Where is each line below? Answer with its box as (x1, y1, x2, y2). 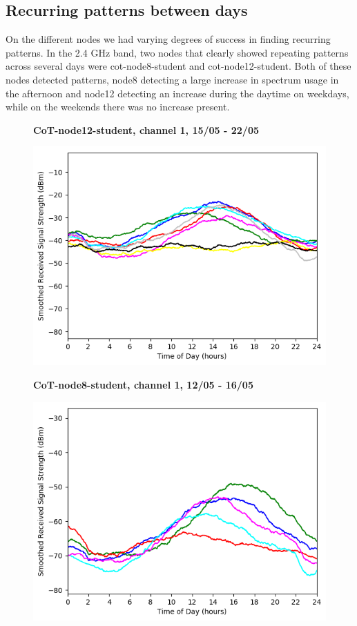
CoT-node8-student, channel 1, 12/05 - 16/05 (33, 378, 253, 392)
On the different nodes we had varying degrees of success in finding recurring (6, 32, 331, 46)
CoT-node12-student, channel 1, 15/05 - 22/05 (33, 122, 259, 137)
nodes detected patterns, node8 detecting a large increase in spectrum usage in (6, 72, 339, 86)
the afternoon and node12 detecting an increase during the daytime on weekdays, (6, 86, 349, 100)
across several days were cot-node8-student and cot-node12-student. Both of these (6, 59, 351, 73)
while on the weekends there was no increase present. (6, 99, 230, 114)
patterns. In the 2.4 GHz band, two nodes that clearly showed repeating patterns (6, 45, 349, 59)
